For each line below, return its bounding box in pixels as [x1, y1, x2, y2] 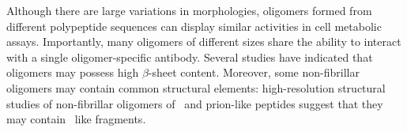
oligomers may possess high [6, 64, 139, 81]
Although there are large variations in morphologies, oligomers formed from [6, 2, 372, 18]
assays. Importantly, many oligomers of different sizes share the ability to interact [6, 33, 401, 50]
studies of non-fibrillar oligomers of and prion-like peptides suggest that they [6, 95, 383, 111]
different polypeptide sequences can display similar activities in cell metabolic [6, 17, 382, 34]
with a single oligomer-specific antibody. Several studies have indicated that [6, 48, 373, 65]
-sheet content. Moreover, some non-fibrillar [148, 64, 360, 81]
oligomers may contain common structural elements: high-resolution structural [6, 79, 386, 96]
